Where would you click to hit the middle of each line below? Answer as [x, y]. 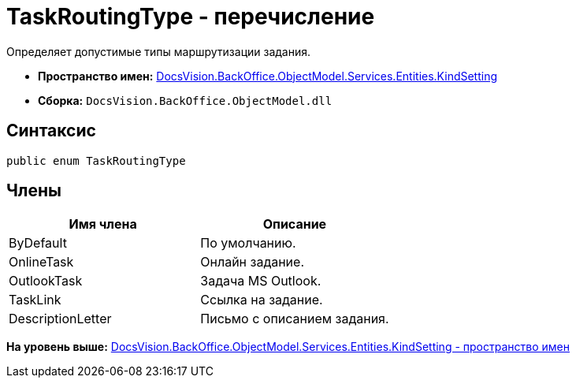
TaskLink [35, 300]
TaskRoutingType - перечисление [191, 17]
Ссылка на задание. [262, 300]
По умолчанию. [248, 243]
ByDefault [38, 243]
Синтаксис [51, 131]
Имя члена [103, 224]
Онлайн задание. [253, 262]
